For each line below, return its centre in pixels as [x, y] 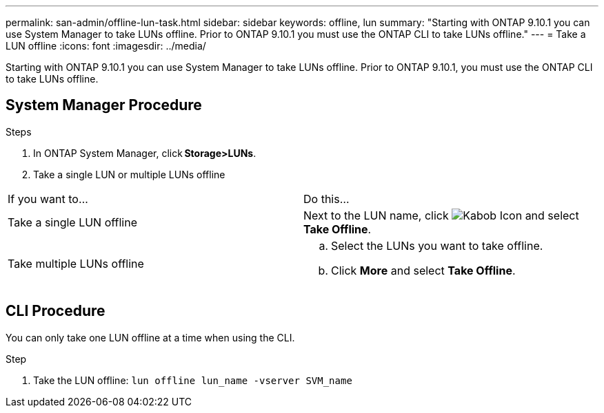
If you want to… [48, 199]
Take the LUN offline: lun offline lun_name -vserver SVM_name [193, 380]
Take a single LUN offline [73, 222]
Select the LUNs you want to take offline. [437, 245]
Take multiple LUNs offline [76, 263]
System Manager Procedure [104, 105]
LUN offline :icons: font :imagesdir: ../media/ [106, 46]
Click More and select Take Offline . [423, 270]
